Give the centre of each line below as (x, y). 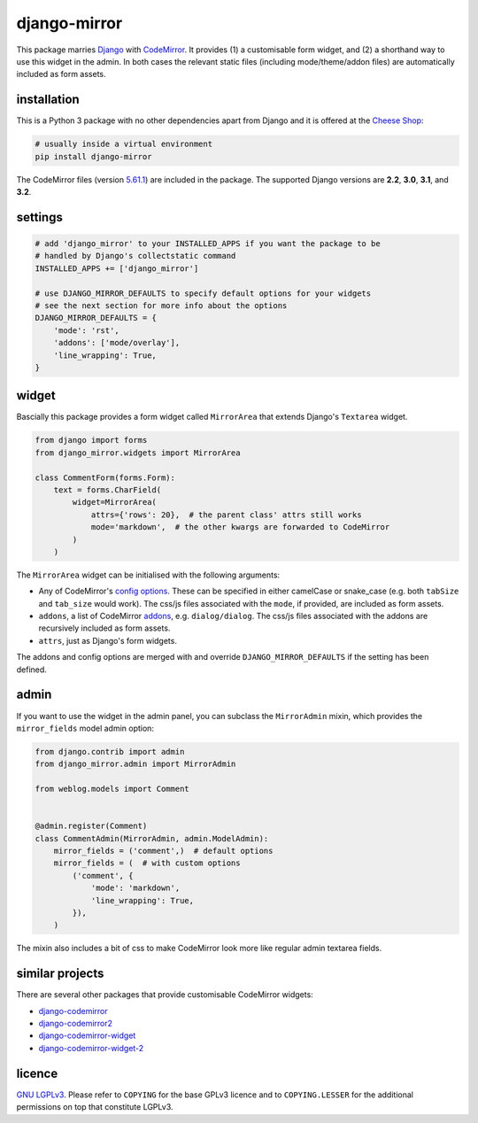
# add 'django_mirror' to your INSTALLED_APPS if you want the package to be (208, 243)
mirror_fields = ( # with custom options (147, 863)
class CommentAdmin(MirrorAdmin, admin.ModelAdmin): (152, 838)
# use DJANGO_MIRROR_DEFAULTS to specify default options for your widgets (203, 293)
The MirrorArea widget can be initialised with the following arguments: (148, 575)
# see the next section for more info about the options (161, 305)
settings (40, 217)
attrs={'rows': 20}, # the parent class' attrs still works (226, 515)
